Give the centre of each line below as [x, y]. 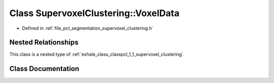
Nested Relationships [44, 43]
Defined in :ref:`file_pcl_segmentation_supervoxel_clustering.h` [88, 28]
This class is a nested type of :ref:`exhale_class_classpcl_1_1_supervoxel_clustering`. [97, 54]
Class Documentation [44, 69]
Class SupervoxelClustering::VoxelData [94, 13]
